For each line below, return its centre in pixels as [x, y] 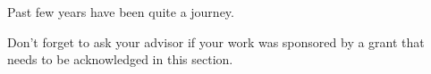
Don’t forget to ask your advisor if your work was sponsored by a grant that [216, 41]
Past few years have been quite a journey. [121, 12]
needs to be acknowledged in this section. [120, 59]
